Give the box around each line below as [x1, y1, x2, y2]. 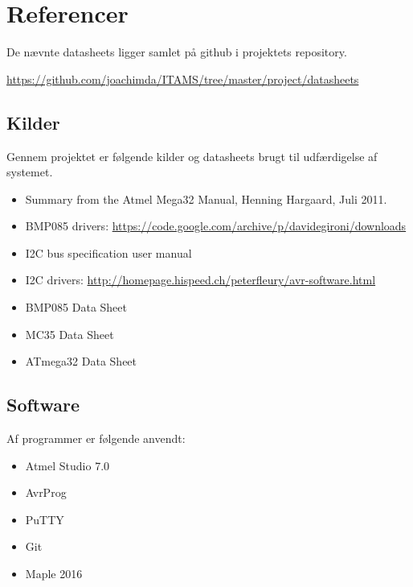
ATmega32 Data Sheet [25, 353, 137, 370]
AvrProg [25, 484, 67, 501]
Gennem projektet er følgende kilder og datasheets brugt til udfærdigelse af [6, 147, 378, 164]
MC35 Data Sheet [25, 325, 114, 342]
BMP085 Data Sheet [25, 299, 127, 316]
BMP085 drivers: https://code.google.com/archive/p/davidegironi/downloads [25, 217, 407, 234]
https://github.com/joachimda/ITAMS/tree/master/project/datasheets [6, 70, 359, 87]
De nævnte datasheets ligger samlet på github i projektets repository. [6, 43, 347, 60]
